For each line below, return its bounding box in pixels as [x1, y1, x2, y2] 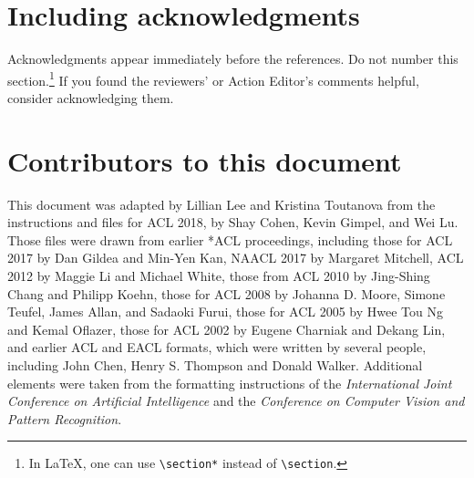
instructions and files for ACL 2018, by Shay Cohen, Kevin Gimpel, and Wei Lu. [7, 213, 459, 232]
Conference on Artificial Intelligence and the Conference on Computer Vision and [7, 391, 465, 410]
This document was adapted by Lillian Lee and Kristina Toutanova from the [7, 194, 436, 213]
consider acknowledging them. [7, 88, 174, 107]
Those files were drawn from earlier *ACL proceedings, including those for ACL [7, 230, 453, 249]
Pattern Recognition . [7, 409, 122, 428]
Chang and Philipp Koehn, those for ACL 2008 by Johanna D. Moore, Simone [7, 284, 446, 303]
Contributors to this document [7, 141, 402, 179]
